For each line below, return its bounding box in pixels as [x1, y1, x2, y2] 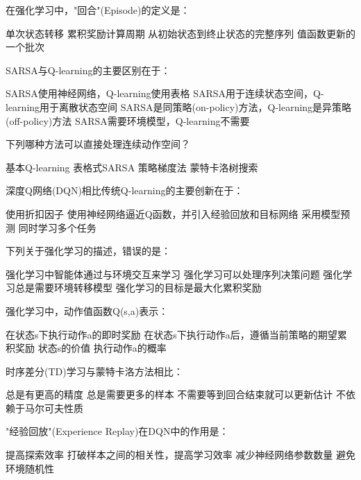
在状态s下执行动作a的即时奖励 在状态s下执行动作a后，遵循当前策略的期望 [6, 327, 337, 341]
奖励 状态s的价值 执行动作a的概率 [15, 341, 167, 355]
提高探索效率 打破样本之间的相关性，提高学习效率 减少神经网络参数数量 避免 [6, 447, 355, 462]
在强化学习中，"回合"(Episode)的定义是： [6, 3, 190, 17]
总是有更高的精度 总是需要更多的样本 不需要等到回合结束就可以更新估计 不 [6, 387, 346, 402]
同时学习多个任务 [18, 220, 96, 234]
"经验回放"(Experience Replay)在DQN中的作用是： [6, 424, 229, 438]
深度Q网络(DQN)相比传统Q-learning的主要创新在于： [6, 183, 244, 198]
